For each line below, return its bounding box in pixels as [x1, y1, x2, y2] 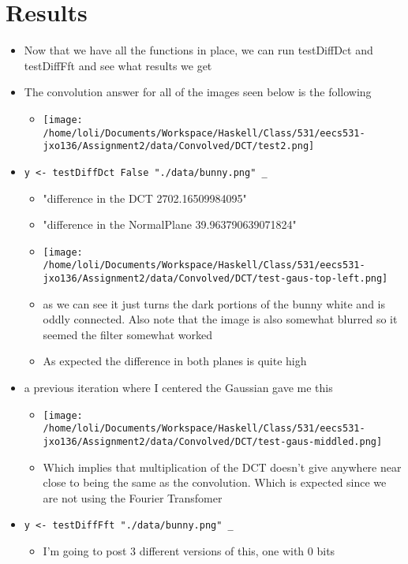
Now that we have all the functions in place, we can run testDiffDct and [24, 42, 373, 58]
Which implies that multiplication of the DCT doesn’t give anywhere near [43, 458, 402, 475]
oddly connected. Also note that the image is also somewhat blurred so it [43, 311, 398, 327]
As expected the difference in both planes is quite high [43, 353, 307, 369]
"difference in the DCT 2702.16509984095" [43, 189, 247, 206]
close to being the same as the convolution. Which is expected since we [43, 474, 387, 491]
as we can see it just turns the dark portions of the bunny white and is [43, 295, 386, 312]
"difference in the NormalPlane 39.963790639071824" [43, 216, 297, 233]
